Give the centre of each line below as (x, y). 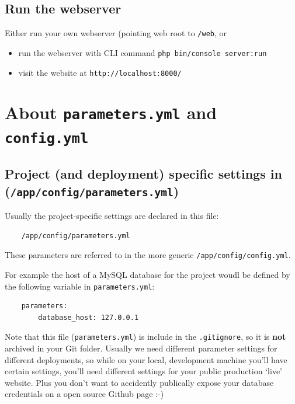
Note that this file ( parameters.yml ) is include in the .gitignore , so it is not (145, 337)
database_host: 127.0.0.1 (88, 317)
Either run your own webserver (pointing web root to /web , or (116, 33)
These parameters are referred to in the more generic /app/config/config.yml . (148, 255)
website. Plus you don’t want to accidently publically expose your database (139, 382)
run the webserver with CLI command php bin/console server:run (143, 52)
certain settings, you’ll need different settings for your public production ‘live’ (143, 371)
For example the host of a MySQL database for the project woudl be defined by (147, 274)
